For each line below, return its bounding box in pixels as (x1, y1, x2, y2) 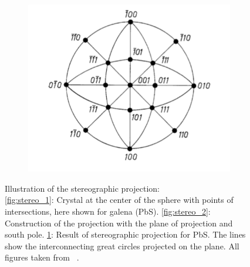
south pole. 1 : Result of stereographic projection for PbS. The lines (5, 228, 246, 241)
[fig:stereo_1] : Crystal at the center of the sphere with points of (5, 193, 234, 206)
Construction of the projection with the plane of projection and (5, 216, 233, 229)
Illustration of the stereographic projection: (5, 182, 160, 194)
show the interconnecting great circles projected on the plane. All (5, 239, 239, 252)
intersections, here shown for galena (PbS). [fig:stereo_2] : (5, 205, 211, 217)
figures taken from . (5, 251, 79, 263)
